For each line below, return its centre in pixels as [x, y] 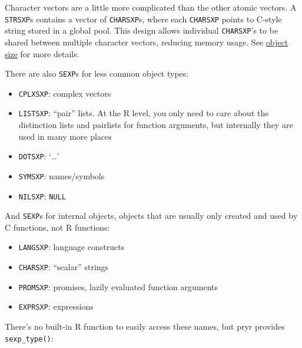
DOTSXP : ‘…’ [39, 156]
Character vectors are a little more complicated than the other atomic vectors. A [151, 7]
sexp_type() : [29, 338]
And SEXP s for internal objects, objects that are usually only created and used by [151, 216]
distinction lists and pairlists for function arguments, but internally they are [156, 125]
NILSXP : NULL [42, 196]
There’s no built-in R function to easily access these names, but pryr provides [145, 326]
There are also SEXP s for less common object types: [97, 73]
